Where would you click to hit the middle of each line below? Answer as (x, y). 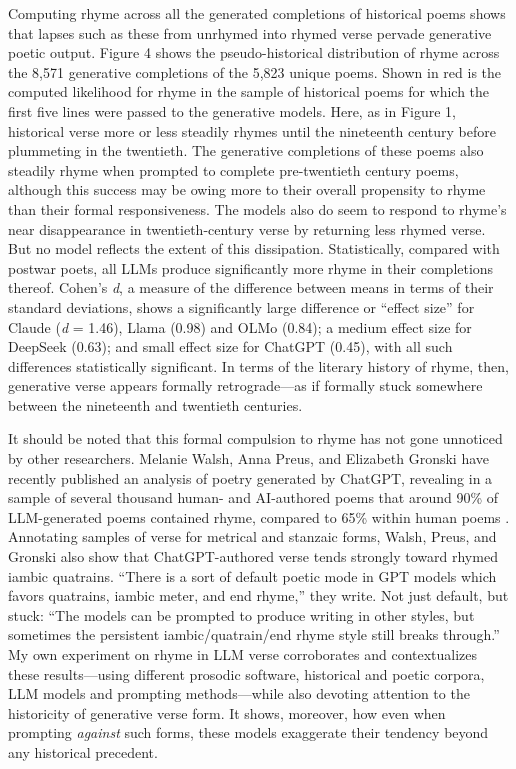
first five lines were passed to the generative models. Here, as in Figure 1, (232, 110)
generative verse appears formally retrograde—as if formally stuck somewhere (245, 385)
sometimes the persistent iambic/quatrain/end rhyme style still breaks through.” (254, 634)
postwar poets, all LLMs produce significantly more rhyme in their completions (251, 267)
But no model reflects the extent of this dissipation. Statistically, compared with (254, 248)
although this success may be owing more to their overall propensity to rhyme (247, 189)
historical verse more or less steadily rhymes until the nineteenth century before (252, 130)
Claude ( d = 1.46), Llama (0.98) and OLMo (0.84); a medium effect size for (240, 326)
